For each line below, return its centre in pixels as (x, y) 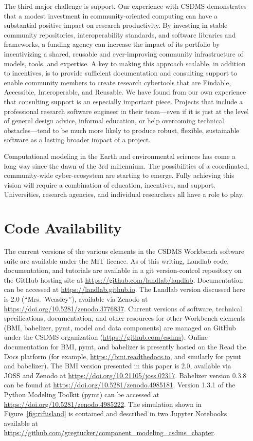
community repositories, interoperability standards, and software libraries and (120, 34)
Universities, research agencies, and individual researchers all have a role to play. (124, 194)
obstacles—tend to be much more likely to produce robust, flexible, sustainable (122, 130)
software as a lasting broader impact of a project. (77, 140)
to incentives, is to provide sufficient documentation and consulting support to (121, 73)
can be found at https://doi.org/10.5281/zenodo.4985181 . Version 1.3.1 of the (120, 385)
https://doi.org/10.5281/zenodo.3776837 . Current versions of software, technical (123, 308)
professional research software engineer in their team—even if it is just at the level (126, 111)
